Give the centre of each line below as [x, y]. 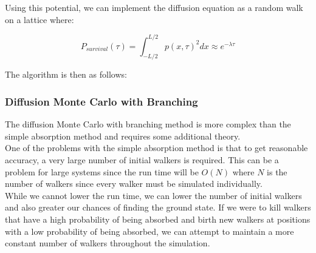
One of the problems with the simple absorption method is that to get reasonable [156, 148]
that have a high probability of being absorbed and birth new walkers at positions [158, 219]
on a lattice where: [39, 19]
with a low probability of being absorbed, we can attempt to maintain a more [149, 231]
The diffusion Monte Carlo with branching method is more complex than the [148, 124]
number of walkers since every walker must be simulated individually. [134, 184]
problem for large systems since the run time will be [102, 171]
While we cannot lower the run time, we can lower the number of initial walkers [153, 195]
